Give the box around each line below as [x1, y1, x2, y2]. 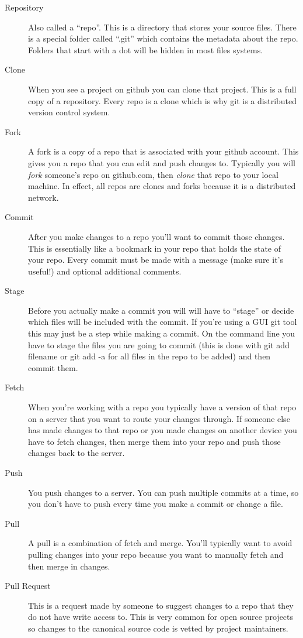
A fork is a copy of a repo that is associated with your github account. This [28, 145, 299, 157]
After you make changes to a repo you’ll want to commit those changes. [28, 230, 285, 242]
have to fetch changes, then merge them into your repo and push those [28, 435, 281, 447]
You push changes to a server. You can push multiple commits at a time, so [28, 486, 299, 498]
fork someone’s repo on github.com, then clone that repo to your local [28, 168, 278, 180]
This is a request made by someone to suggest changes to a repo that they [28, 599, 294, 611]
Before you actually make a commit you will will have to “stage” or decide [28, 304, 294, 316]
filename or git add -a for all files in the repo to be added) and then [28, 350, 271, 362]
